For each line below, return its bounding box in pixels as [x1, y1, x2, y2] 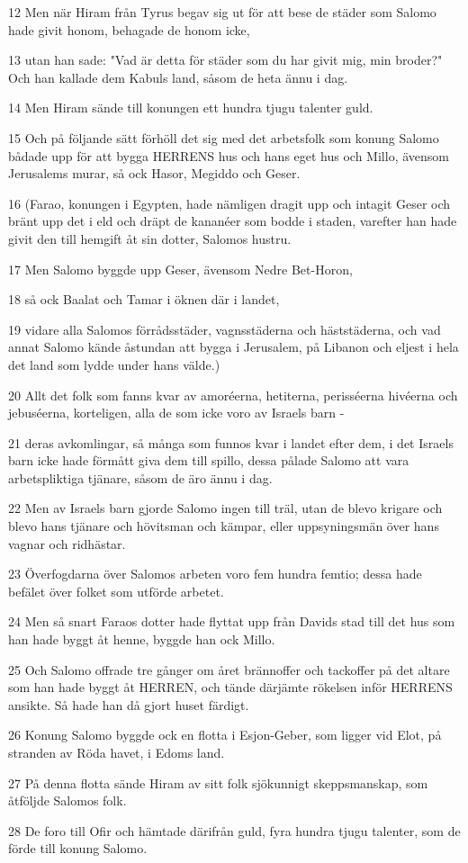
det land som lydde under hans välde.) [8, 355, 220, 373]
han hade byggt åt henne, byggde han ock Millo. [8, 630, 275, 649]
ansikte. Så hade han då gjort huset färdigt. [8, 695, 249, 714]
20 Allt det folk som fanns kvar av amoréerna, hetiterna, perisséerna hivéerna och [8, 385, 458, 404]
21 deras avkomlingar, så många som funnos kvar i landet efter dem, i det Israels [8, 433, 454, 452]
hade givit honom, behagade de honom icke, [8, 20, 250, 39]
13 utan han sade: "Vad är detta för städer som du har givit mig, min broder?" [8, 50, 443, 69]
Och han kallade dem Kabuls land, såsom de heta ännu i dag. [8, 67, 348, 86]
